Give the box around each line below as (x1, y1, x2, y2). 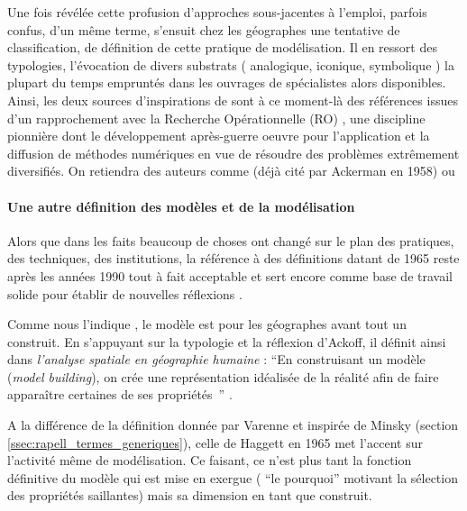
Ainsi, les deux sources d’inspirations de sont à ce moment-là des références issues (7, 90, 458, 109)
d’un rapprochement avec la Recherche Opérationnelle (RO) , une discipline (7, 108, 426, 127)
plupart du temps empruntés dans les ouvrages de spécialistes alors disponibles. (7, 73, 446, 92)
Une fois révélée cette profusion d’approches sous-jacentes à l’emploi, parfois (7, 3, 427, 21)
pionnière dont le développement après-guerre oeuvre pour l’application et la (7, 126, 430, 145)
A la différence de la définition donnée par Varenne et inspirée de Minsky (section (7, 415, 459, 434)
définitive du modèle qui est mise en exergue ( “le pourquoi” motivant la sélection (7, 468, 458, 487)
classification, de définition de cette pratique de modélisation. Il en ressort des (7, 38, 437, 57)
